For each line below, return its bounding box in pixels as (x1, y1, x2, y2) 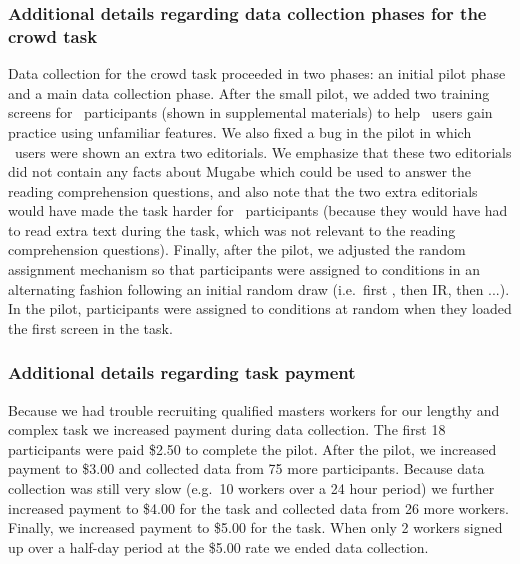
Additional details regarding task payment (8, 360, 356, 385)
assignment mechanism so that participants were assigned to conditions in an (8, 259, 480, 280)
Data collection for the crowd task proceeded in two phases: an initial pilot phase (8, 63, 506, 84)
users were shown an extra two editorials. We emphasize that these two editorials (14, 141, 512, 162)
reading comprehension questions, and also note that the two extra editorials (8, 180, 478, 201)
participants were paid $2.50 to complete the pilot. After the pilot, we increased (8, 438, 497, 459)
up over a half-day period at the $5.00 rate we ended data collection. (8, 536, 429, 557)
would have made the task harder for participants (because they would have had (8, 200, 508, 221)
